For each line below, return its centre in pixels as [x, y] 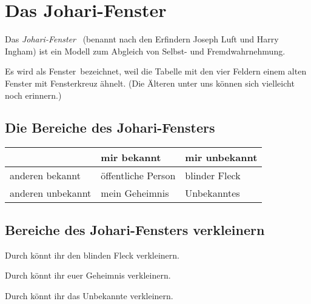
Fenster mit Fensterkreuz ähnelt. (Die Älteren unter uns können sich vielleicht [150, 83]
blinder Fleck [213, 176]
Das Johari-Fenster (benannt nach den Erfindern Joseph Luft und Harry [142, 39]
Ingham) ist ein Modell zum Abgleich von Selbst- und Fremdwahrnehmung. [145, 51]
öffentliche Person [138, 176]
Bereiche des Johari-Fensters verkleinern [135, 229]
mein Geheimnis [135, 193]
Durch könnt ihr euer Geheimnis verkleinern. [88, 275]
